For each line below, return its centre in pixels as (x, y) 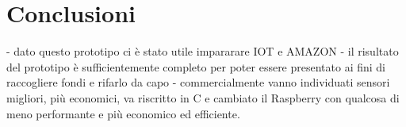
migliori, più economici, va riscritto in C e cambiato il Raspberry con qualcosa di (203, 97)
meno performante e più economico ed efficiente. (123, 113)
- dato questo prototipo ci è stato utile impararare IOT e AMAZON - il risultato (203, 51)
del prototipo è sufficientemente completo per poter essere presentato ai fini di (196, 66)
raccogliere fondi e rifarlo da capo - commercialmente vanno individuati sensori (198, 82)
